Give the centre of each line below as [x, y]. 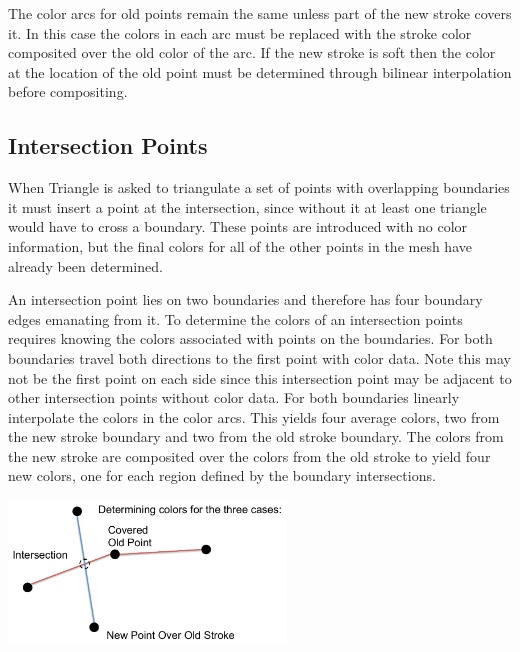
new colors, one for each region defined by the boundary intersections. [222, 475]
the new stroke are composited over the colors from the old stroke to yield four [249, 455]
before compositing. [68, 91]
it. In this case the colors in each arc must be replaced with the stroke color [240, 32]
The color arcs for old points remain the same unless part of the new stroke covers [260, 13]
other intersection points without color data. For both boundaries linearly [234, 397]
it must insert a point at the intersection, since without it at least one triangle [247, 206]
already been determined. [85, 265]
